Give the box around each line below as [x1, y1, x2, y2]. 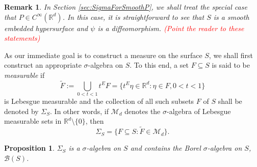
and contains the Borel [130, 143, 201, 153]
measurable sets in [4, 116, 62, 126]
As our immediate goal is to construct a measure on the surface [4, 49, 202, 60]
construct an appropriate [4, 60, 82, 70]
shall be [218, 96, 242, 106]
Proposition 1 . [4, 143, 55, 153]
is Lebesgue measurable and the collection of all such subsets [4, 96, 194, 106]
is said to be [212, 60, 250, 70]
